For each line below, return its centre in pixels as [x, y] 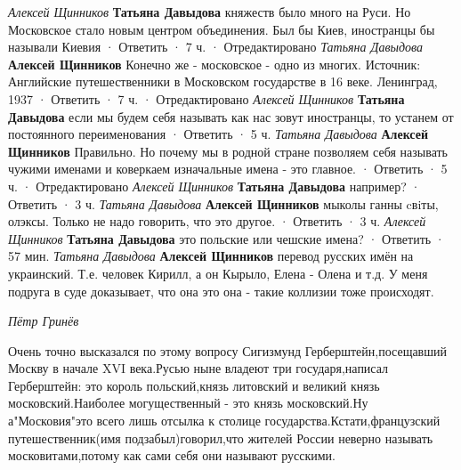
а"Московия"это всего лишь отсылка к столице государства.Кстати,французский [224, 421]
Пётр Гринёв [44, 321]
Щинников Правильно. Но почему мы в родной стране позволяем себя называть [228, 151]
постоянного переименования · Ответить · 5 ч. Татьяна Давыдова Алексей [218, 134]
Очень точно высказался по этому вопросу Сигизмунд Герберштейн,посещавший [227, 350]
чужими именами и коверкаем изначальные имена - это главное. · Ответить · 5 [228, 169]
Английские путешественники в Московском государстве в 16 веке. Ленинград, [223, 81]
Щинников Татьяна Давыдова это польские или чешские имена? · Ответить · [226, 238]
